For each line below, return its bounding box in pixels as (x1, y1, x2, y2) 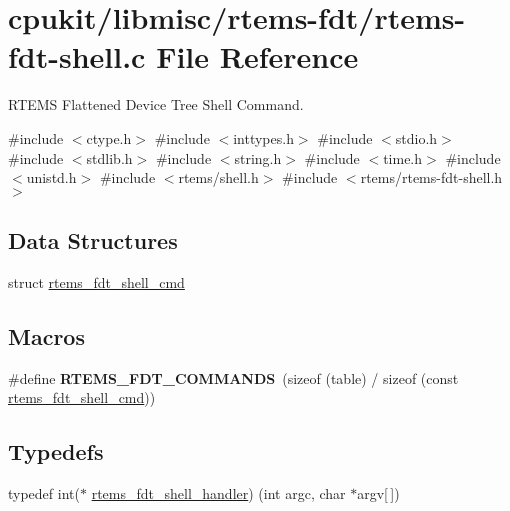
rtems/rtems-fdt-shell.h (360, 167, 503, 188)
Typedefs (8, 436, 104, 467)
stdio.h (395, 127, 438, 148)
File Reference (156, 36, 359, 77)
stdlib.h (86, 147, 133, 168)
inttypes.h (233, 127, 294, 148)
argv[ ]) (357, 483, 400, 504)
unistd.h (26, 167, 77, 188)
